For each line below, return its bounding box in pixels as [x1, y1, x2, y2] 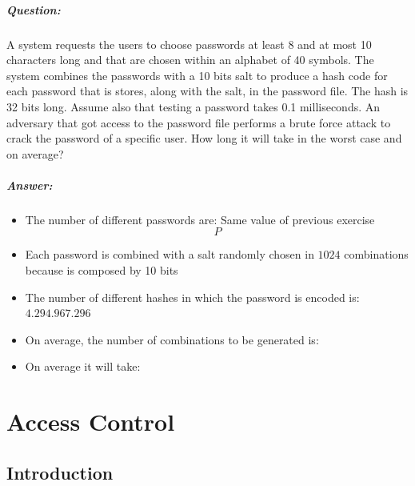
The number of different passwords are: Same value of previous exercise [25, 211, 375, 227]
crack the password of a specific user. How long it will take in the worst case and [6, 130, 402, 147]
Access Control [6, 405, 175, 438]
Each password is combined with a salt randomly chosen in [25, 246, 314, 263]
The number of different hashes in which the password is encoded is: [25, 288, 360, 305]
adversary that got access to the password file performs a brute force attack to [6, 114, 391, 131]
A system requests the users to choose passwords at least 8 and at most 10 [6, 35, 372, 52]
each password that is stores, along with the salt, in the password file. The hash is [6, 82, 409, 99]
